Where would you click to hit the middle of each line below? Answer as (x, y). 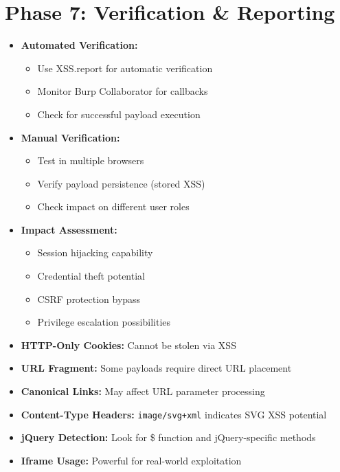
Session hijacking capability (95, 252)
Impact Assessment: (69, 229)
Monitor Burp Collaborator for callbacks (123, 91)
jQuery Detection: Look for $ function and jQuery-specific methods (168, 437)
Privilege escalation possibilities (104, 322)
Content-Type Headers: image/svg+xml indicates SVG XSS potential (174, 414)
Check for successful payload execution (119, 114)
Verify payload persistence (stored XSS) (121, 183)
